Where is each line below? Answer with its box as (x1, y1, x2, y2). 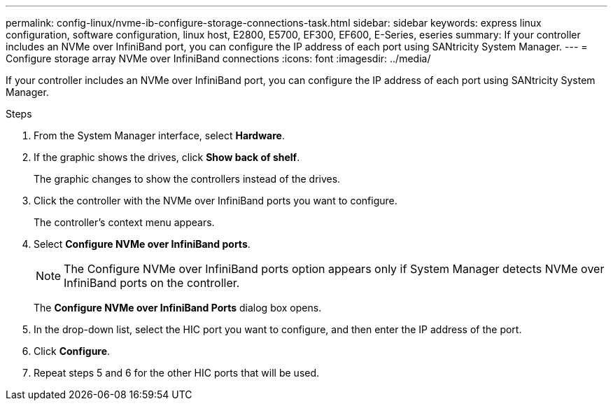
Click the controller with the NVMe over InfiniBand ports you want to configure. (34, 195, 397, 206)
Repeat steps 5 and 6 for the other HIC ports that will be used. (34, 367, 320, 379)
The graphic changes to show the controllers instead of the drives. (34, 173, 341, 185)
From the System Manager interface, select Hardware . (34, 129, 285, 141)
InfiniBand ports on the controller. (64, 276, 240, 290)
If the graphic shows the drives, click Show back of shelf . (34, 151, 300, 163)
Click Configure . (34, 345, 111, 357)
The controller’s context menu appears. (34, 216, 215, 228)
